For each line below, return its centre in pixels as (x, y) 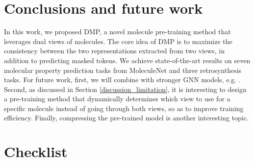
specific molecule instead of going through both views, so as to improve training (124, 108)
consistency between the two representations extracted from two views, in (114, 51)
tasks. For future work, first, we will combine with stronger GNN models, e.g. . (122, 80)
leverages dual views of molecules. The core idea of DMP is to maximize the (118, 41)
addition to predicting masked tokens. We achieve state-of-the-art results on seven (127, 60)
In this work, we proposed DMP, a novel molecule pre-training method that (117, 32)
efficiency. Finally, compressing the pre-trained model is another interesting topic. (126, 118)
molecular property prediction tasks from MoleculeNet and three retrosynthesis (123, 70)
